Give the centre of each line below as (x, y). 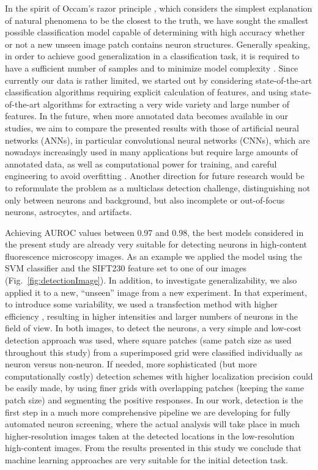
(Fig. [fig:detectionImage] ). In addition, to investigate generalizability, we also (151, 280)
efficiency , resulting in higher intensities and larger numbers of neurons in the (151, 316)
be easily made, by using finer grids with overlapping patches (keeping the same (154, 388)
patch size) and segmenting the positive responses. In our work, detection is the (154, 400)
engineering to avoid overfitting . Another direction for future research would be (155, 176)
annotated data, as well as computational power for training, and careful (141, 163)
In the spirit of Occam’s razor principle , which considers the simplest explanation (159, 8)
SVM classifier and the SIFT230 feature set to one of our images (126, 268)
